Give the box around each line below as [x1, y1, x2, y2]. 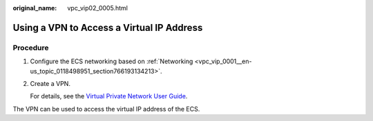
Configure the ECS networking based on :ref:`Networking [30, 57, 193, 65]
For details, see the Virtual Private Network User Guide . [30, 92, 188, 100]
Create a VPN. [30, 79, 70, 87]
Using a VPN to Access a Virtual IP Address [12, 21, 203, 34]
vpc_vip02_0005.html [67, 4, 128, 12]
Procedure [12, 43, 49, 52]
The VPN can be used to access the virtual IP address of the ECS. [12, 104, 200, 113]
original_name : [12, 4, 57, 12]
